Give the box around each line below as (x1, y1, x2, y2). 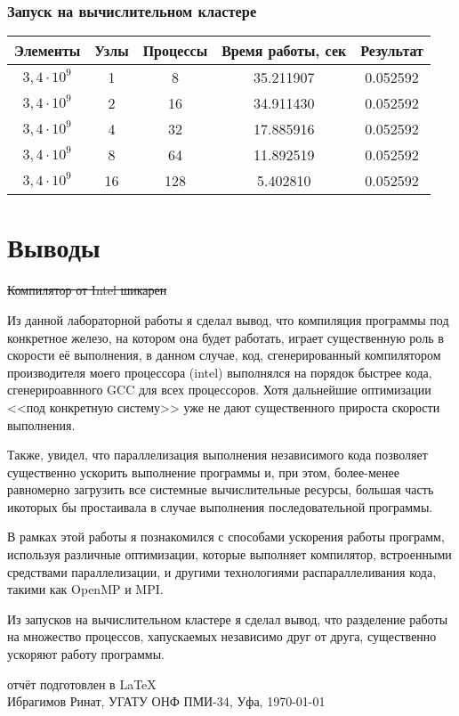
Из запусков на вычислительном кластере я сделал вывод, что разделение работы (7, 609, 448, 628)
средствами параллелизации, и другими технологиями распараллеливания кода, (7, 562, 437, 581)
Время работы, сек (221, 40, 347, 61)
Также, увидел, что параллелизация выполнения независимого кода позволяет (7, 445, 428, 464)
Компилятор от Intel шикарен (7, 281, 167, 299)
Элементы (14, 40, 81, 61)
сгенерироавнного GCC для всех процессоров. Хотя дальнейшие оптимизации (7, 380, 431, 399)
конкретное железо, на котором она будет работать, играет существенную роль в (7, 328, 444, 346)
